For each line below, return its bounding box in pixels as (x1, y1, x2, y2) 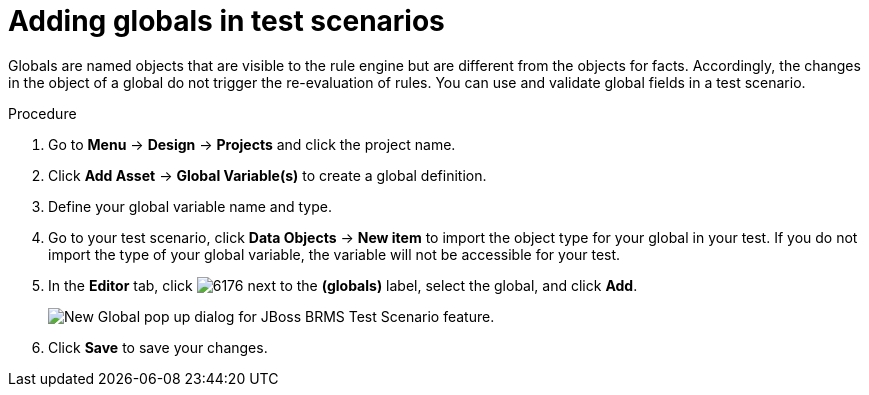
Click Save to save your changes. (48, 338, 268, 356)
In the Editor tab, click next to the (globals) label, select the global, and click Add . (48, 276, 638, 294)
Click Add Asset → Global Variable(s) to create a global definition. (48, 166, 487, 184)
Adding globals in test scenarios (8, 4, 445, 38)
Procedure (8, 104, 77, 122)
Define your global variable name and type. (48, 197, 332, 215)
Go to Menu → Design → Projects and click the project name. (48, 135, 456, 153)
